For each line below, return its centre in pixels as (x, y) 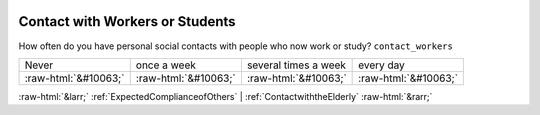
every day (381, 65)
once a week (166, 65)
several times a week (296, 65)
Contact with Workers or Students (127, 21)
